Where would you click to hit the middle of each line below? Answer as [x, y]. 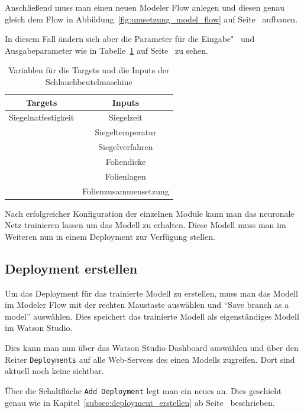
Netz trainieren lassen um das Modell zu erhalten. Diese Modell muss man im [145, 225]
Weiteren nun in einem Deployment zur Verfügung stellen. [110, 236]
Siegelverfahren [126, 147]
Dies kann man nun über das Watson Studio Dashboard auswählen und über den [152, 348]
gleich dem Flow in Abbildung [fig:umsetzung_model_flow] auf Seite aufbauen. [151, 19]
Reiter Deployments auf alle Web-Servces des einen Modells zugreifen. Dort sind [150, 359]
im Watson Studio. [39, 328]
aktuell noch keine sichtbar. [54, 371]
